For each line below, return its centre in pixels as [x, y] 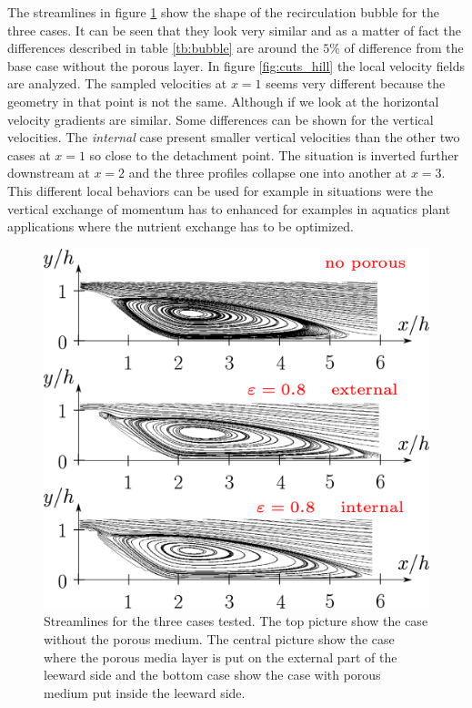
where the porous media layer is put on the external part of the [221, 657]
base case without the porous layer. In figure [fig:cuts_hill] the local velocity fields [236, 65]
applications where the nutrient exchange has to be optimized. [181, 226]
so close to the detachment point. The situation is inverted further [274, 154]
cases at [29, 154]
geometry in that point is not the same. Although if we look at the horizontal [223, 101]
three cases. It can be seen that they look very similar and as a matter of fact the [235, 30]
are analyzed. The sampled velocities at [117, 83]
